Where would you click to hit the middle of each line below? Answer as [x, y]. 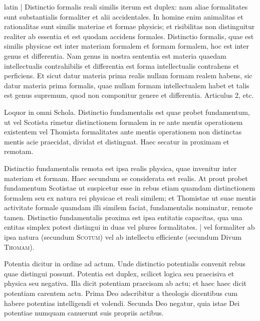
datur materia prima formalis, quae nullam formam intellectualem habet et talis [127, 85]
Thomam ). [19, 247]
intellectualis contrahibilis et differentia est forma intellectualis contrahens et [122, 65]
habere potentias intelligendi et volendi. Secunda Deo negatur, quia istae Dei [122, 303]
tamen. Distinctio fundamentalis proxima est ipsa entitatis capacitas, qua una [123, 217]
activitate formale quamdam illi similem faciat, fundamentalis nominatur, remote [128, 207]
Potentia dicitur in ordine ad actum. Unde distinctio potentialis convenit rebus [125, 264]
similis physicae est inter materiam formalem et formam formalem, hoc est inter [126, 46]
